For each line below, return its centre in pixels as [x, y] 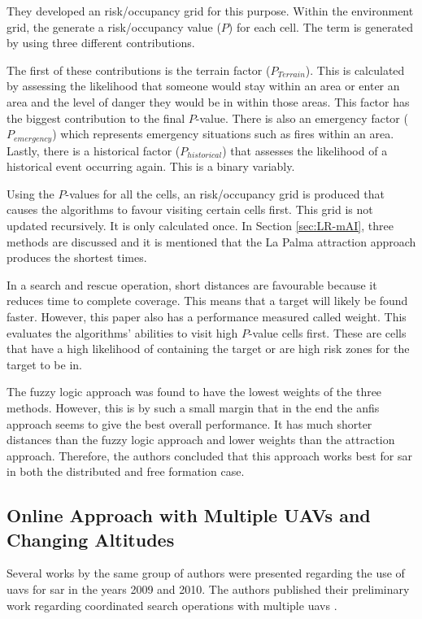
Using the [30, 193]
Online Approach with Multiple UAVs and [189, 515]
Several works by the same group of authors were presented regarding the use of [206, 573]
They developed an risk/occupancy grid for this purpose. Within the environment [210, 11]
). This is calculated [355, 70]
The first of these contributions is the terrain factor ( [139, 70]
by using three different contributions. [101, 43]
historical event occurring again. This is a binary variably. [151, 166]
